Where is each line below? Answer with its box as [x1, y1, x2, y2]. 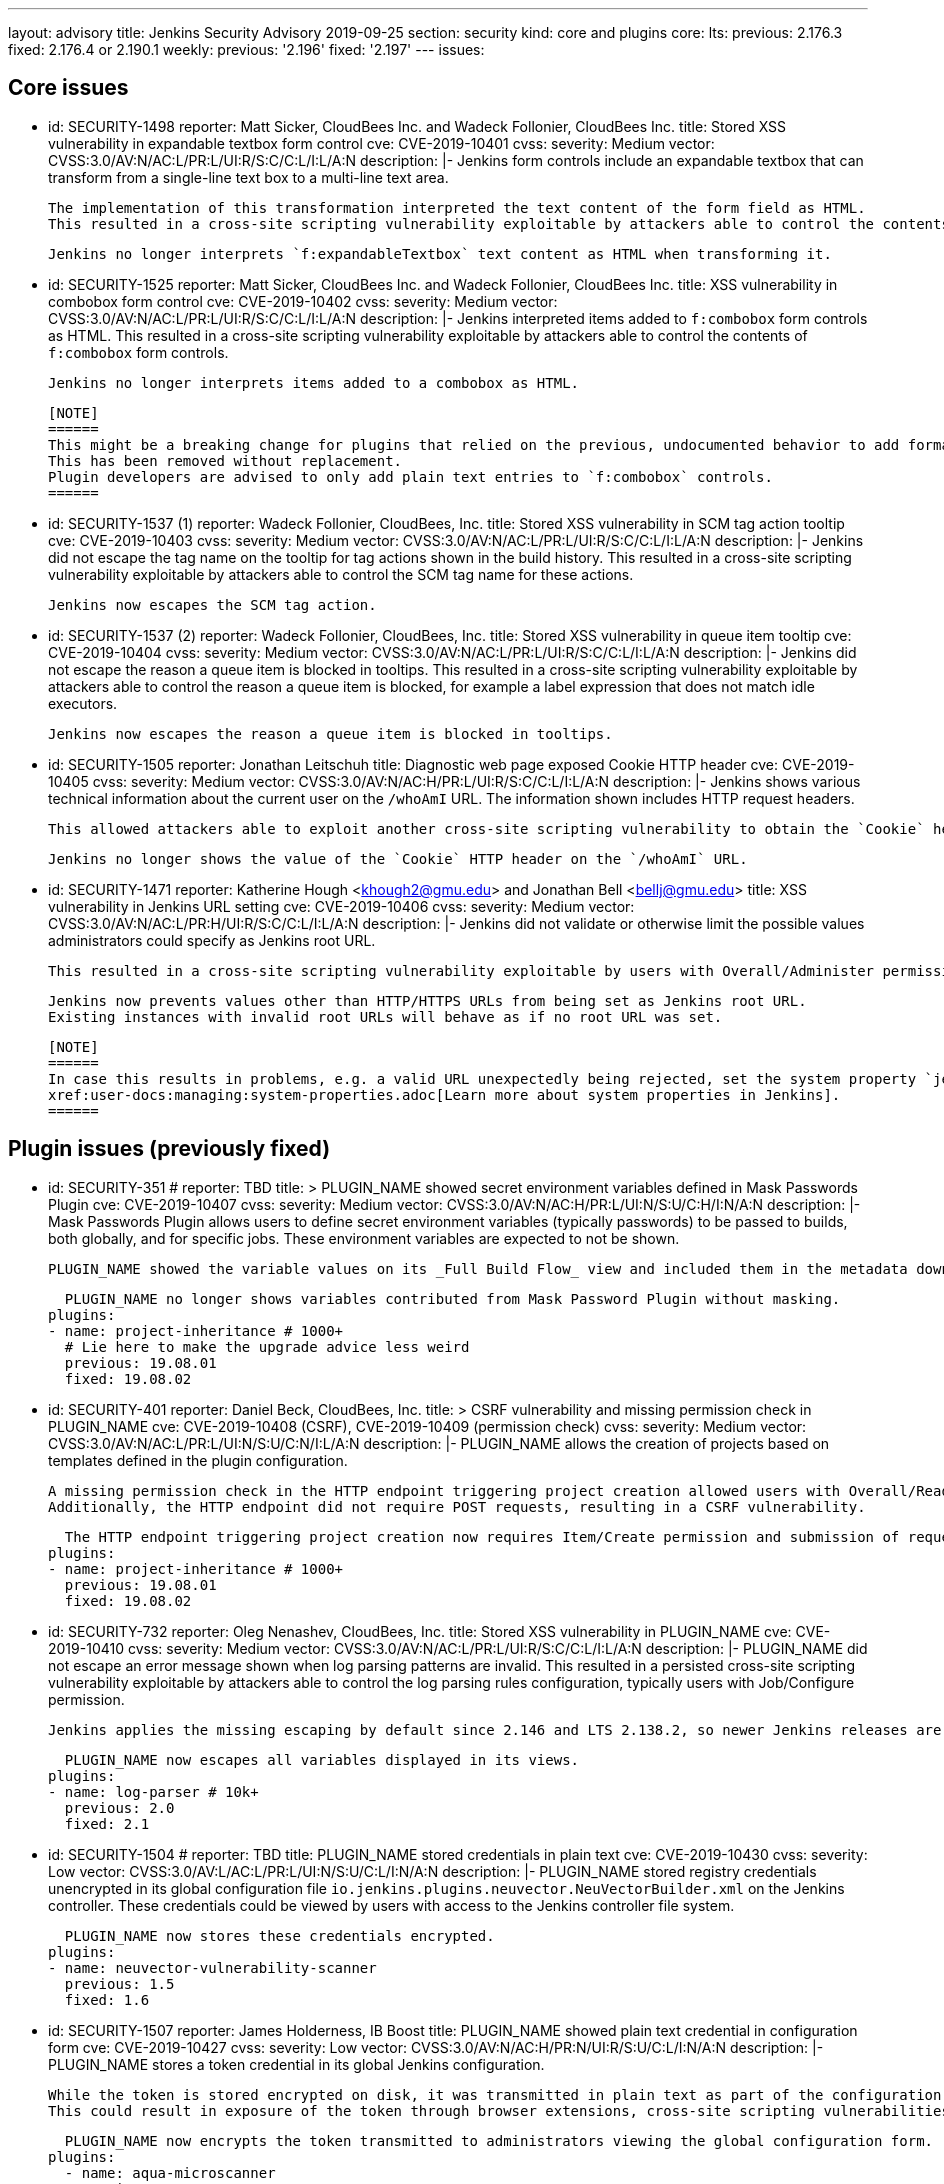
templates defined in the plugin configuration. [48, 1451, 348, 1469]
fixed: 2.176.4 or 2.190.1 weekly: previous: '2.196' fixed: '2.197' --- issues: [8, 41, 485, 58]
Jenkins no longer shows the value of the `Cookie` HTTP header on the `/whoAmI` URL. [48, 850, 748, 867]
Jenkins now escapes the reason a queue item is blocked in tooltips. [48, 725, 613, 742]
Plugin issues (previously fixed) [8, 1136, 331, 1162]
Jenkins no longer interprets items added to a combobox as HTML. [48, 374, 580, 391]
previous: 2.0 [64, 1799, 175, 1816]
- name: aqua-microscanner [64, 2164, 276, 2181]
